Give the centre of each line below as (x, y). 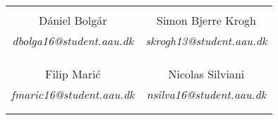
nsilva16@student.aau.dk (206, 94)
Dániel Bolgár (73, 20)
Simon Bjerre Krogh (206, 20)
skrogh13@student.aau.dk (206, 41)
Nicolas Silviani (206, 74)
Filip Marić (73, 74)
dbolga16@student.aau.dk (73, 41)
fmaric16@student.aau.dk (73, 94)
